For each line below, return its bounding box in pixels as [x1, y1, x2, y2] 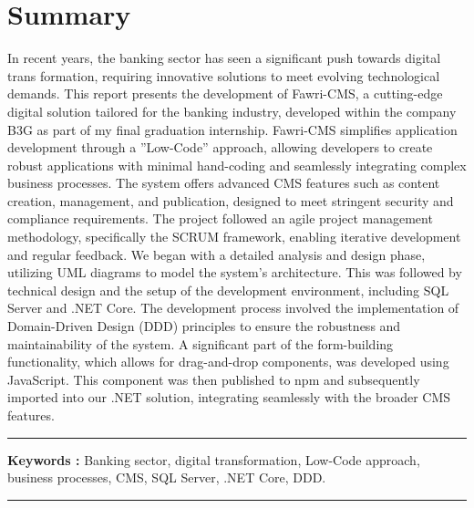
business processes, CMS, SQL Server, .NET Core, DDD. [7, 468, 326, 487]
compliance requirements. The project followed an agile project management [7, 209, 433, 228]
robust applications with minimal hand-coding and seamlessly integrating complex [7, 155, 467, 174]
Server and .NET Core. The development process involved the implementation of [7, 298, 459, 317]
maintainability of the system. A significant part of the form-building [7, 334, 394, 353]
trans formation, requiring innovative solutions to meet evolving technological [7, 66, 440, 85]
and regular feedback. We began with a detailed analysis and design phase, [7, 244, 426, 264]
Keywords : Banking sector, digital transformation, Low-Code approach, [7, 450, 420, 469]
